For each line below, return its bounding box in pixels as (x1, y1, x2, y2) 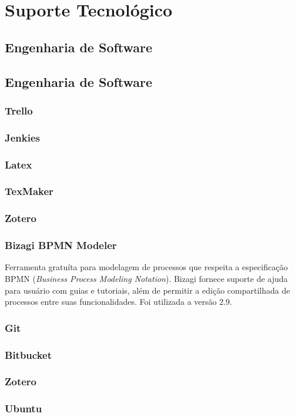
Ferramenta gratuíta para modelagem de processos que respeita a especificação (5, 261, 288, 273)
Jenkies (5, 130, 40, 144)
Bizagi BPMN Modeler (5, 238, 117, 253)
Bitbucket (5, 347, 52, 362)
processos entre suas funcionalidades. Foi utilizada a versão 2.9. (5, 295, 233, 308)
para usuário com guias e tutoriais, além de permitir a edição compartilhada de (5, 284, 290, 296)
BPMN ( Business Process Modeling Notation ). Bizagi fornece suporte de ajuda (5, 272, 288, 284)
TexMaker (5, 184, 53, 199)
